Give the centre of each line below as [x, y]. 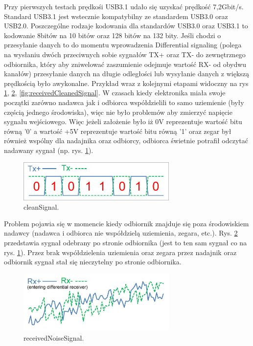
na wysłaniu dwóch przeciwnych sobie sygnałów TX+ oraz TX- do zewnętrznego [125, 54]
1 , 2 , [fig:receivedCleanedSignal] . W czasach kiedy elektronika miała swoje [115, 93]
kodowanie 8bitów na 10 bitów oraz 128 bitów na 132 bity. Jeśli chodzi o [113, 35]
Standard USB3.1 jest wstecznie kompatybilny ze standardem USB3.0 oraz [116, 16]
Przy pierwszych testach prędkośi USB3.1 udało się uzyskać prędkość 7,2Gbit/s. [124, 6]
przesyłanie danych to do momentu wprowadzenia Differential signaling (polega [123, 45]
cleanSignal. [41, 207]
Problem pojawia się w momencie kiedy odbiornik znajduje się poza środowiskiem [126, 223]
